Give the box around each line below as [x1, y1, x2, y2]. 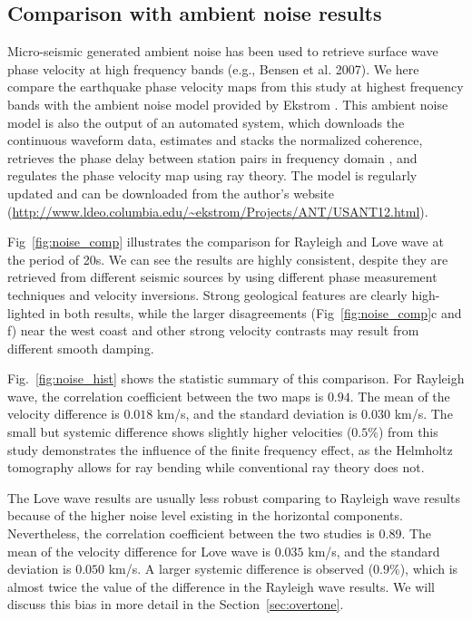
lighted [7, 303, 45, 322]
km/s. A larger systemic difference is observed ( [108, 559, 374, 578]
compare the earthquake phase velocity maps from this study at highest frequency [7, 77, 464, 96]
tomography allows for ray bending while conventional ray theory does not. [7, 458, 425, 477]
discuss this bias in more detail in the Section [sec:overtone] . [7, 595, 344, 614]
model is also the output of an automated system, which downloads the [7, 112, 405, 131]
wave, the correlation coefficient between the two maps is [7, 386, 324, 405]
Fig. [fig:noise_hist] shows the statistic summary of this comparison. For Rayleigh [7, 369, 465, 388]
